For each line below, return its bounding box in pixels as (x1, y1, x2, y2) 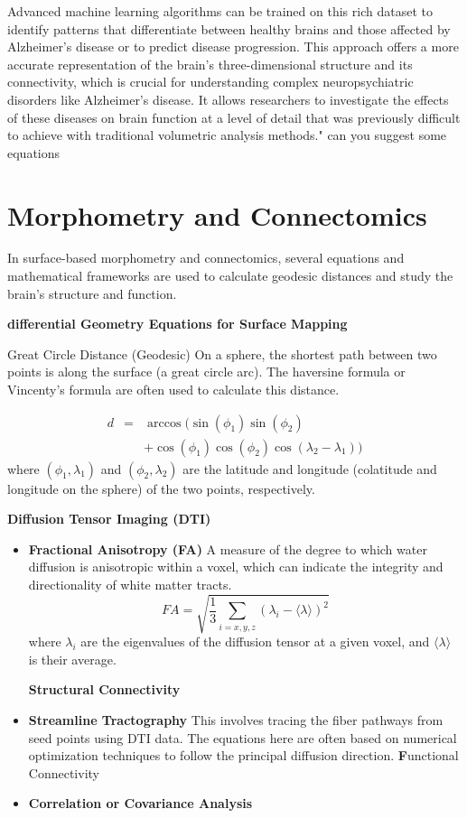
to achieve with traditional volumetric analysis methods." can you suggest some (7, 125, 447, 144)
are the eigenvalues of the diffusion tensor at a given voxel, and (80, 632, 430, 651)
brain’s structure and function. (7, 284, 177, 302)
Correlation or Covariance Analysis (28, 794, 253, 813)
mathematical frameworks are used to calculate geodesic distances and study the (7, 266, 453, 285)
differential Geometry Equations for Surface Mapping (7, 314, 348, 333)
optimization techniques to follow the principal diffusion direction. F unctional (28, 746, 459, 765)
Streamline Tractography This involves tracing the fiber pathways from (28, 710, 444, 729)
